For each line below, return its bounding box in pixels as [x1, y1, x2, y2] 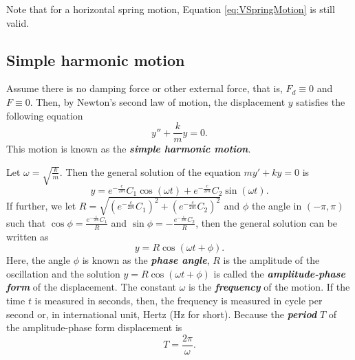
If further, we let [6, 199, 76, 213]
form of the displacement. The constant [6, 280, 176, 294]
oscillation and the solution [6, 266, 120, 280]
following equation [6, 108, 83, 122]
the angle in [251, 199, 302, 213]
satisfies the [296, 94, 345, 109]
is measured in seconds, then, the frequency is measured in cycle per [34, 293, 323, 307]
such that [6, 215, 46, 229]
